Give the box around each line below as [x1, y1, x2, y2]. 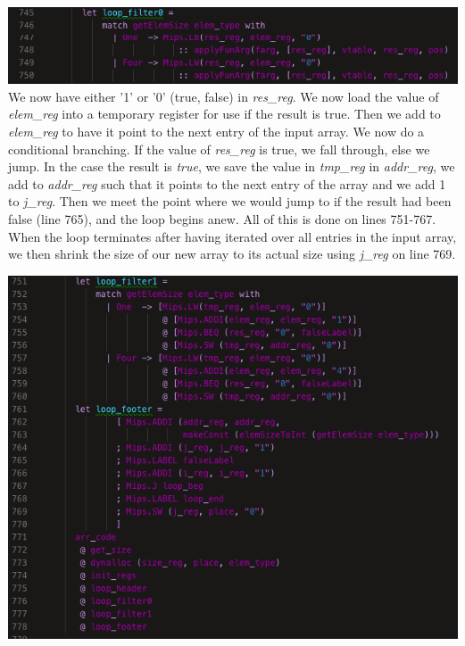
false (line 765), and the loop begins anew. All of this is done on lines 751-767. [8, 209, 436, 228]
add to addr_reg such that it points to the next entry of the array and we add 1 [8, 174, 446, 193]
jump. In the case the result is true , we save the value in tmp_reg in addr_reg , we [8, 157, 455, 176]
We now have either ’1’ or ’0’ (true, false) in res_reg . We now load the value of [8, 87, 439, 105]
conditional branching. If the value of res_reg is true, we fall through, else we [8, 139, 430, 158]
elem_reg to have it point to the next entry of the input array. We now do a [8, 122, 425, 141]
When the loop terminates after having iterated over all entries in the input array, [8, 227, 457, 245]
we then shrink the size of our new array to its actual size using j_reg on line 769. [8, 244, 456, 263]
